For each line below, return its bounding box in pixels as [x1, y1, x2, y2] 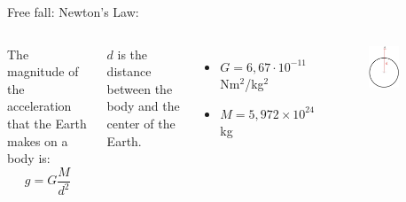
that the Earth [7, 113, 87, 132]
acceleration [7, 97, 72, 115]
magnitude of [7, 62, 79, 81]
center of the [106, 113, 176, 132]
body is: [7, 149, 51, 167]
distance [106, 62, 152, 81]
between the [106, 79, 173, 97]
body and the [106, 97, 180, 115]
